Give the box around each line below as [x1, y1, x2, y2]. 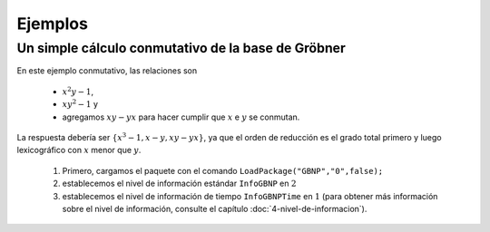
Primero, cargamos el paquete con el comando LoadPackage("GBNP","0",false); [62, 165, 384, 176]
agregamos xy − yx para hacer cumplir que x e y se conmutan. [62, 111, 300, 122]
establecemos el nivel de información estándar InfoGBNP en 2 [62, 178, 297, 189]
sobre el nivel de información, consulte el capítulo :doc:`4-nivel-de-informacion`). [62, 203, 367, 214]
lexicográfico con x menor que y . [16, 145, 142, 156]
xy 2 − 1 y [62, 98, 99, 110]
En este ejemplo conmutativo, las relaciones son [16, 65, 198, 76]
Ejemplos [16, 14, 88, 34]
